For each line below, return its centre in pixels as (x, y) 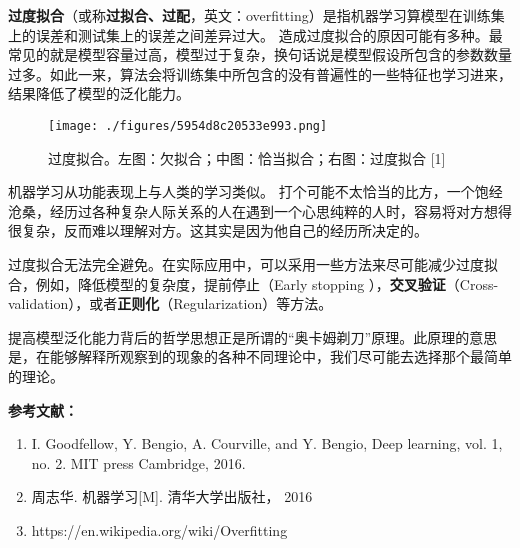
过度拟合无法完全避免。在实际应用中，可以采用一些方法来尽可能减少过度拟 (253, 264)
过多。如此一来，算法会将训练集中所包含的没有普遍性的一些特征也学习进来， (260, 73)
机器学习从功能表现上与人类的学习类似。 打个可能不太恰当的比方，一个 (241, 191)
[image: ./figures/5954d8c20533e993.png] (188, 125)
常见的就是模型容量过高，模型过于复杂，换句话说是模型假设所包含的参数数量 (260, 54)
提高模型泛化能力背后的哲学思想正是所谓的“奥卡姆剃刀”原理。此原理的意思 (253, 336)
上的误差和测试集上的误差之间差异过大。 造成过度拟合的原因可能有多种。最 (255, 34)
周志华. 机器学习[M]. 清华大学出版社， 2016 (172, 496)
